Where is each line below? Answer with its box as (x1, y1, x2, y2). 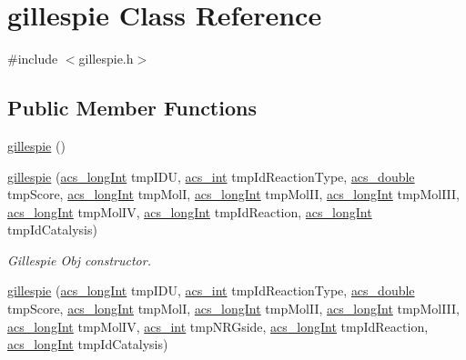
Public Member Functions (7, 94, 257, 122)
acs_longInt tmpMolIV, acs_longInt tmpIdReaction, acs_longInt (7, 202, 372, 221)
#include (7, 49, 58, 68)
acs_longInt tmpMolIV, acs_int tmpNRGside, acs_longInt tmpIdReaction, (7, 316, 429, 335)
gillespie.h (78, 49, 134, 68)
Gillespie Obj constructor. (7, 250, 151, 269)
